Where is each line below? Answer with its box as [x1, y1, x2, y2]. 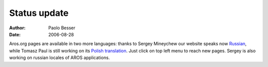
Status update [9, 7, 69, 18]
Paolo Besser [48, 25, 75, 31]
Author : [9, 25, 26, 31]
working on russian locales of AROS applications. [9, 55, 110, 61]
